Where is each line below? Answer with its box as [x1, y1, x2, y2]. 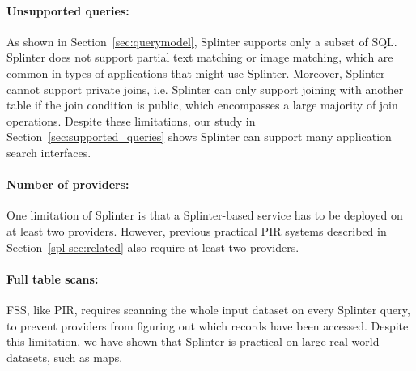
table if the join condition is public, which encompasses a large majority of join [6, 96, 398, 113]
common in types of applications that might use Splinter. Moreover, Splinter [6, 64, 385, 81]
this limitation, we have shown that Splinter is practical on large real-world [6, 333, 380, 350]
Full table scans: [6, 270, 99, 287]
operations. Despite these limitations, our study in [6, 112, 256, 129]
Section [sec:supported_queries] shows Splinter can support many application [6, 128, 392, 145]
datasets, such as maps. [6, 348, 123, 365]
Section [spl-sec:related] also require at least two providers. [6, 238, 299, 255]
